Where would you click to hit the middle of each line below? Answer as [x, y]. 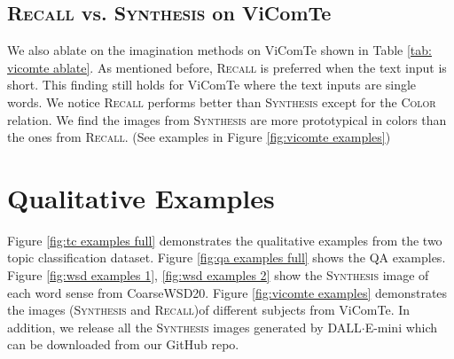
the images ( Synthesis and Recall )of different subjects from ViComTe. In [209, 310]
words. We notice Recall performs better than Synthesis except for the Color [222, 101]
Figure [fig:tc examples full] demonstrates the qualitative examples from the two [225, 240]
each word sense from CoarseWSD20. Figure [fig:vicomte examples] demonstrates [227, 292]
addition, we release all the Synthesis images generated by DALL [184, 327]
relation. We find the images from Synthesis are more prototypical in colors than [227, 119]
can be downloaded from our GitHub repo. [123, 344]
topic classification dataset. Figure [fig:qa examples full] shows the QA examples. [227, 258]
